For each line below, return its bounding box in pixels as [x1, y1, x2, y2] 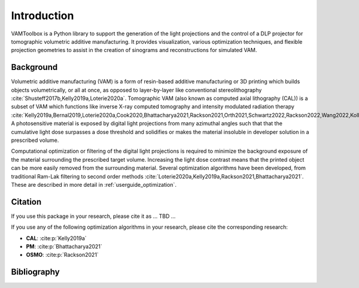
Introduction [11, 9, 74, 22]
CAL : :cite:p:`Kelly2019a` [26, 234, 87, 242]
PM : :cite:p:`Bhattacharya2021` [26, 243, 103, 250]
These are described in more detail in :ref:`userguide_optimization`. [11, 181, 177, 188]
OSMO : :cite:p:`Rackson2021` [26, 251, 99, 259]
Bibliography [11, 267, 60, 277]
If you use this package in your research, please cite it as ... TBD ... [11, 213, 176, 220]
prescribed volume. [11, 137, 59, 144]
